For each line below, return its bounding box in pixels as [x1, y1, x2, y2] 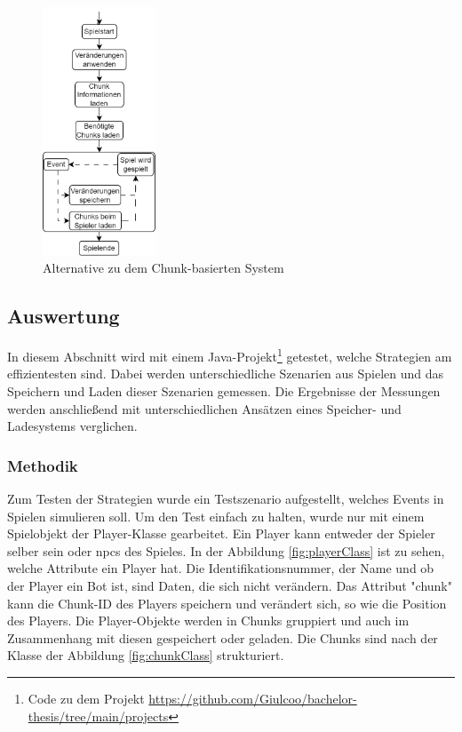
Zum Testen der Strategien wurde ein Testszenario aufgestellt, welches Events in [7, 489, 444, 508]
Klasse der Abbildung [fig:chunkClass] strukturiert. [7, 646, 284, 664]
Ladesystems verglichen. [7, 417, 138, 435]
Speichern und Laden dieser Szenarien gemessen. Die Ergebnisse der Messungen [7, 382, 441, 401]
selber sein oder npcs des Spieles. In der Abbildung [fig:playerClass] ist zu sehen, [7, 541, 445, 560]
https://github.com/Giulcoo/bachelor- [148, 688, 357, 707]
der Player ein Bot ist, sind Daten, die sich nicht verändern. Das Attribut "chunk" [7, 577, 452, 595]
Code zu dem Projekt [28, 688, 145, 707]
